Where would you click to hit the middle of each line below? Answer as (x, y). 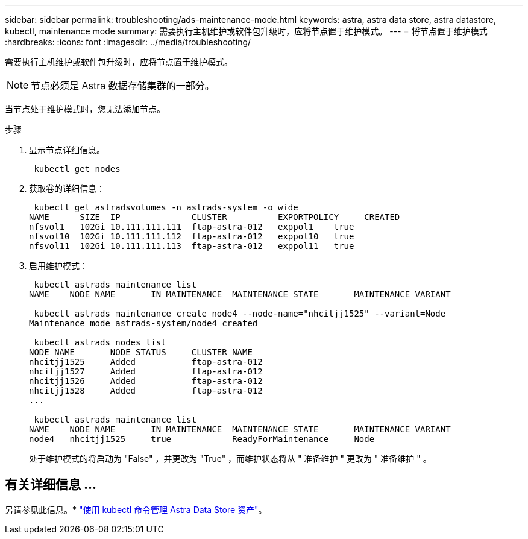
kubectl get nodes (77, 169)
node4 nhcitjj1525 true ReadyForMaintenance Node (202, 439)
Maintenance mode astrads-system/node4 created (143, 323)
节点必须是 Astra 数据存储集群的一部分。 (123, 86)
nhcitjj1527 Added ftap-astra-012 (146, 371)
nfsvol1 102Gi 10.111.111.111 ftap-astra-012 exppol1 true (192, 227)
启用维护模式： (58, 266)
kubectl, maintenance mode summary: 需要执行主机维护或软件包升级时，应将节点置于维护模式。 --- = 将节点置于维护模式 (246, 31)
